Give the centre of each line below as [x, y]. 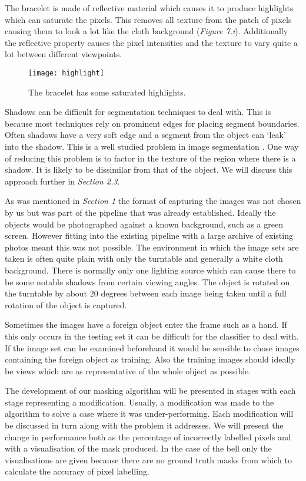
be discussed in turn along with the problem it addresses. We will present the [144, 425]
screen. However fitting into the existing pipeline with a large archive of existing [149, 235]
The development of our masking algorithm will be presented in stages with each [150, 391]
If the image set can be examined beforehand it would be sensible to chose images [152, 347]
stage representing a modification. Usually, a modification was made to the [139, 402]
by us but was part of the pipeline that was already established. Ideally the [140, 212]
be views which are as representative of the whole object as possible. [128, 370]
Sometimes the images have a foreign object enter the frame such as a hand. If [146, 324]
